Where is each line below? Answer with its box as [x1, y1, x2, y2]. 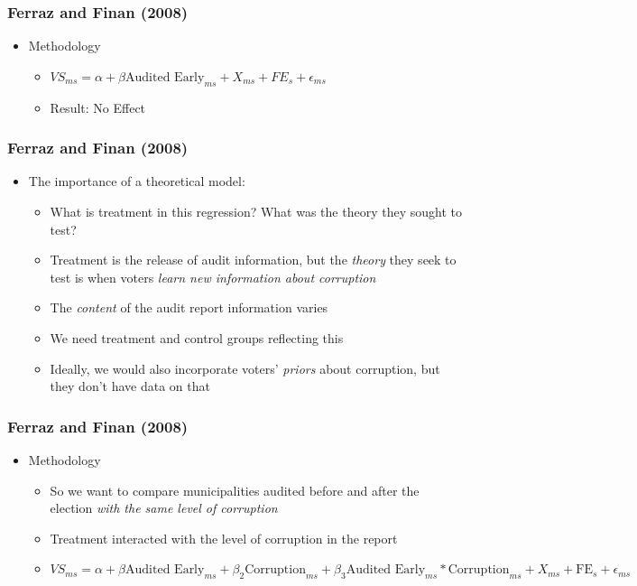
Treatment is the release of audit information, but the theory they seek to [50, 250, 457, 269]
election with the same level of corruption [50, 498, 278, 517]
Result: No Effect [50, 98, 146, 116]
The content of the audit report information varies [50, 298, 328, 317]
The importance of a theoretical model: [28, 172, 245, 191]
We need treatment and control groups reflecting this [50, 328, 344, 347]
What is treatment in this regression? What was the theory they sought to [50, 202, 462, 221]
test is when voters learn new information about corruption [50, 267, 376, 286]
